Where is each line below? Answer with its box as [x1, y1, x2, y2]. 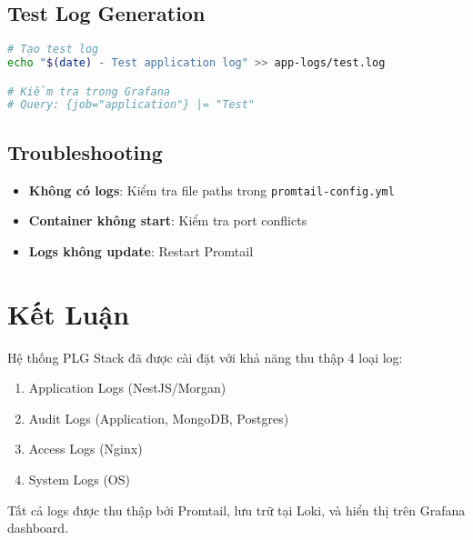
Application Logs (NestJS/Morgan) [28, 378, 226, 397]
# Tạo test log [7, 43, 99, 56]
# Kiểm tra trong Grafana [7, 85, 170, 98]
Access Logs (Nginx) [28, 439, 143, 458]
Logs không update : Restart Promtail [28, 241, 254, 260]
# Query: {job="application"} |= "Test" [7, 98, 256, 112]
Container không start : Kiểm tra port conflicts [28, 211, 307, 230]
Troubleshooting [7, 137, 163, 165]
